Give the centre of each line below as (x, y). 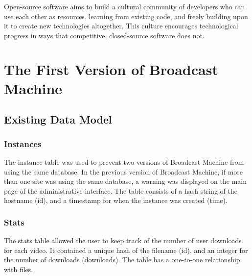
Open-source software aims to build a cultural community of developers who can (125, 6)
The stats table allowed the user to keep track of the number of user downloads (123, 240)
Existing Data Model (58, 119)
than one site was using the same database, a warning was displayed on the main (125, 181)
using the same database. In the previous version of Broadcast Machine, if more (124, 171)
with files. (19, 269)
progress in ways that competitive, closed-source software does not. (104, 35)
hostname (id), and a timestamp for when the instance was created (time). (116, 200)
